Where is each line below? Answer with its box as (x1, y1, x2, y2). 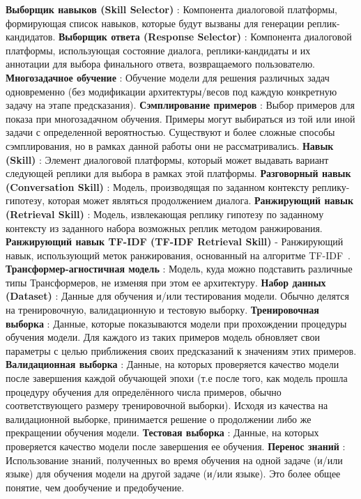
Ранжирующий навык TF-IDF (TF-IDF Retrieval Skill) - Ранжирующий (6, 234, 344, 249)
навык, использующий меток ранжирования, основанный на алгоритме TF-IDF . (6, 247, 351, 262)
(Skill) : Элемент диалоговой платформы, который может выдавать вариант (6, 152, 329, 167)
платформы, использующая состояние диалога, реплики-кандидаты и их (6, 43, 311, 57)
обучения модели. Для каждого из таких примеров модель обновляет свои (6, 330, 321, 344)
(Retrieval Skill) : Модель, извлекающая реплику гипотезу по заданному (6, 206, 324, 221)
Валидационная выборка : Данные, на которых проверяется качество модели (6, 357, 339, 371)
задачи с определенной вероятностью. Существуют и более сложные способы (6, 125, 335, 139)
